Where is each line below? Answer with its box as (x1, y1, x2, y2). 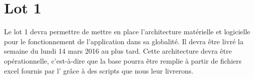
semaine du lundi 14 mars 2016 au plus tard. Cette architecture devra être (4, 46, 232, 56)
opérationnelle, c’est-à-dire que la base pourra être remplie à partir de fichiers (4, 55, 242, 66)
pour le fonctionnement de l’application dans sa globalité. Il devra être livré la (4, 36, 243, 46)
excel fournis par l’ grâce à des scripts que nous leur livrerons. (4, 65, 193, 76)
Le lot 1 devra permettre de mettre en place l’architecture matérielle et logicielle (4, 26, 250, 37)
